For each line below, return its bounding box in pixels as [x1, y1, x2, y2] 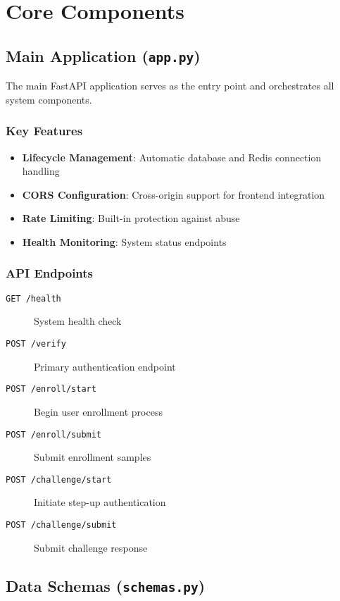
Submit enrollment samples [34, 450, 151, 464]
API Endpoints [6, 264, 94, 282]
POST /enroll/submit [6, 429, 102, 440]
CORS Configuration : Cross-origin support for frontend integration [22, 187, 325, 202]
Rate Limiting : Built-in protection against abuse [22, 211, 240, 225]
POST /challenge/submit [6, 520, 117, 530]
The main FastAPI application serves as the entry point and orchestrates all [6, 78, 334, 93]
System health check [34, 314, 122, 328]
